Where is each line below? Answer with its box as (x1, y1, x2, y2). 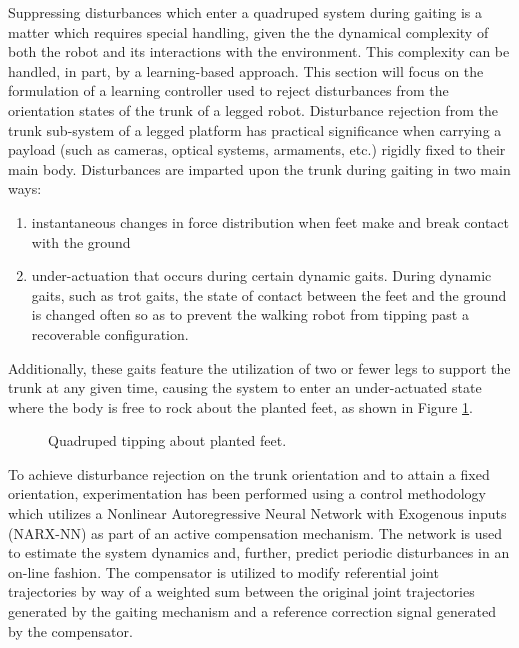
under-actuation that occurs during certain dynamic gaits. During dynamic (31, 265, 492, 286)
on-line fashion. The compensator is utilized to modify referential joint (8, 561, 439, 582)
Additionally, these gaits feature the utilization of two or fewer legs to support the (8, 357, 511, 378)
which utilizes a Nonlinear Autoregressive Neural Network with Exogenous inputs (8, 503, 507, 524)
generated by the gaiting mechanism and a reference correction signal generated (8, 601, 497, 622)
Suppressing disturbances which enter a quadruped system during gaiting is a (8, 2, 483, 22)
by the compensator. (8, 620, 133, 641)
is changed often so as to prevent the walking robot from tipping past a (31, 304, 469, 325)
